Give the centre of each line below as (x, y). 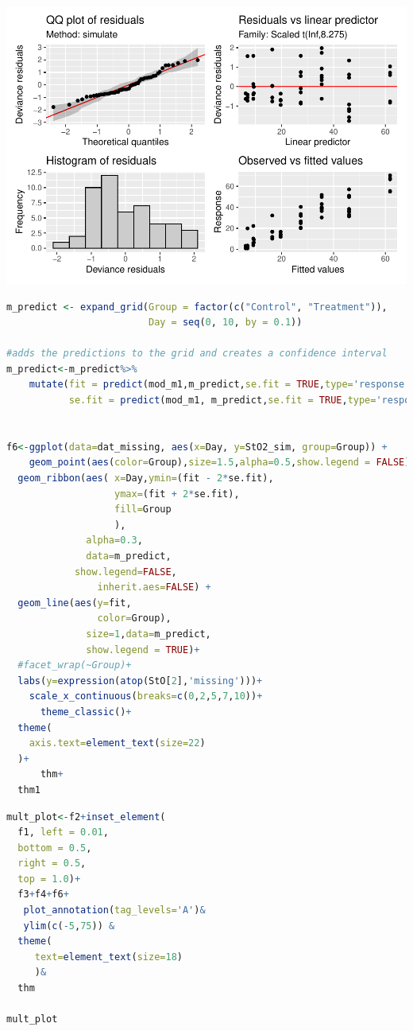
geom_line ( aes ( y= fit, (75, 603)
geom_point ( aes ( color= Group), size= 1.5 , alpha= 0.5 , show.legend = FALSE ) (220, 463)
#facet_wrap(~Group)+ (75, 665)
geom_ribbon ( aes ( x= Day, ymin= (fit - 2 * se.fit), (146, 479)
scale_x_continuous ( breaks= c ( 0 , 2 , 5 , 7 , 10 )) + (146, 696)
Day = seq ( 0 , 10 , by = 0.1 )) (225, 323)
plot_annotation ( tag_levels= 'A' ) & (114, 910)
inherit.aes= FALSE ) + (154, 587)
